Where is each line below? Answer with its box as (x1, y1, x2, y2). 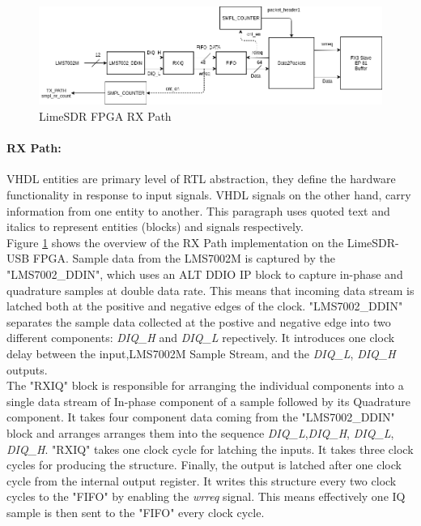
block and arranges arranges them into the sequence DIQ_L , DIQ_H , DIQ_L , (6, 424, 394, 441)
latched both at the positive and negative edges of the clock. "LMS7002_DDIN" (6, 297, 403, 314)
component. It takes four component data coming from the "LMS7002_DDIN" (6, 408, 395, 426)
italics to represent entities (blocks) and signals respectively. (6, 218, 304, 235)
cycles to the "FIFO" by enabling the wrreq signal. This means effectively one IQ (6, 488, 406, 505)
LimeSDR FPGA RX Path (39, 108, 172, 125)
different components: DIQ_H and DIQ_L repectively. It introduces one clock (6, 329, 395, 346)
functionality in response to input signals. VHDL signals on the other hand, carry (6, 186, 411, 203)
